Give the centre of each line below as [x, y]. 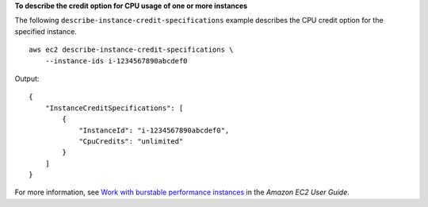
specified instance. [46, 31]
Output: [27, 79]
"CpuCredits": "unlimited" [131, 141]
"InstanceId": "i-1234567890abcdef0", [154, 130]
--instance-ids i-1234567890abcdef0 [116, 61]
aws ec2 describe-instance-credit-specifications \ [131, 50]
